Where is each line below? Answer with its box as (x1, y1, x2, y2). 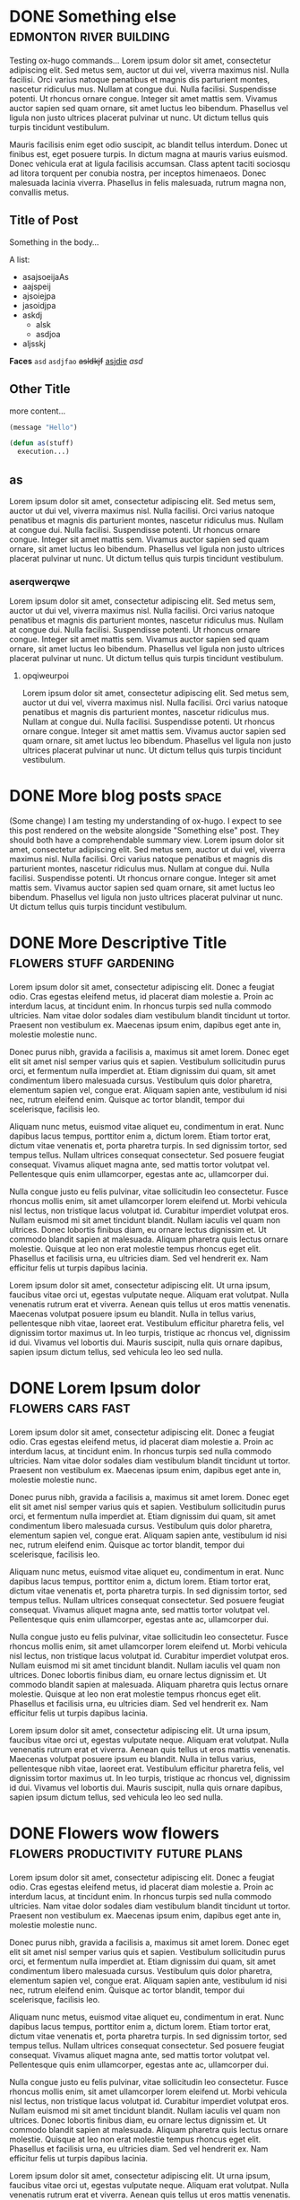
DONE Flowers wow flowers (9, 1823, 219, 1844)
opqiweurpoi (21, 670, 70, 681)
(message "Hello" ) (9, 423, 78, 432)
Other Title (9, 381, 71, 397)
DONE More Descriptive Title (9, 933, 227, 953)
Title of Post (9, 213, 79, 228)
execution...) (17, 447, 70, 457)
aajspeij (21, 281, 51, 292)
